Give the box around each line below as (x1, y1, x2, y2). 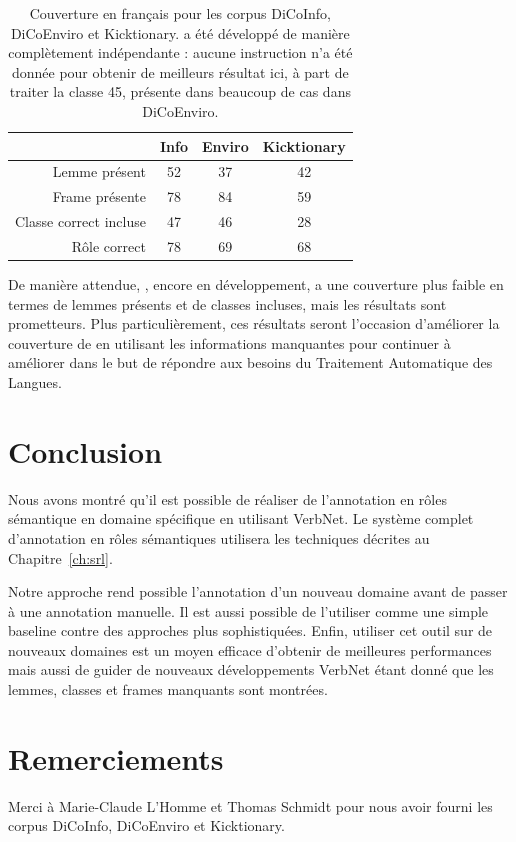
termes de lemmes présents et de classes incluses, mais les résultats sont (8, 293, 447, 314)
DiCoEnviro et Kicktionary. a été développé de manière (10, 22, 350, 43)
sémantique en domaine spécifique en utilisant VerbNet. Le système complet (8, 508, 474, 529)
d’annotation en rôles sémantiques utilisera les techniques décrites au (8, 527, 430, 548)
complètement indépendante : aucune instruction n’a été (8, 42, 353, 63)
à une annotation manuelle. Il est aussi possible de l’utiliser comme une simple (8, 600, 489, 621)
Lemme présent (52, 161, 146, 182)
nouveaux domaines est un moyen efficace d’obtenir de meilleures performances (8, 639, 492, 660)
